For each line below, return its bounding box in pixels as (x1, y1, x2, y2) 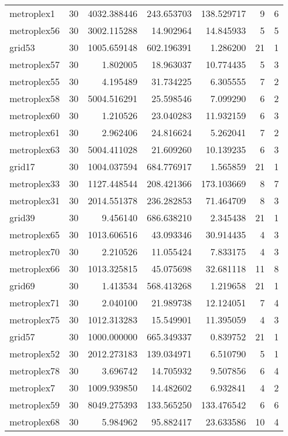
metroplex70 (9, 245, 60, 258)
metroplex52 (9, 347, 60, 360)
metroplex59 (9, 398, 60, 411)
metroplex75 (9, 313, 60, 326)
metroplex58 (9, 92, 60, 105)
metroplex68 (9, 415, 60, 428)
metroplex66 (9, 262, 60, 275)
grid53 (9, 40, 35, 54)
